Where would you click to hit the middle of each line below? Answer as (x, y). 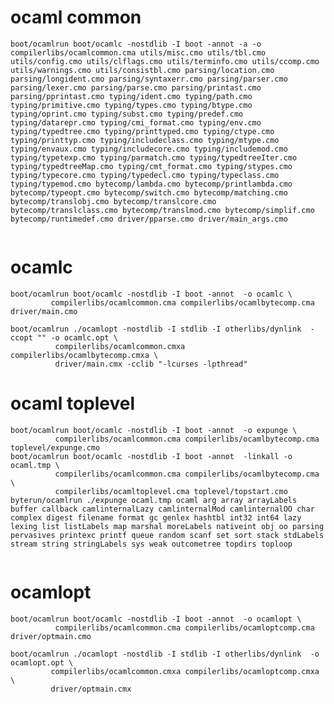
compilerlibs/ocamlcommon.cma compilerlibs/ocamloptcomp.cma (184, 627)
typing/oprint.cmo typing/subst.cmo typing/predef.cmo (127, 114)
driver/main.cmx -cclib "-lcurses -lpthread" (151, 364)
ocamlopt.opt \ (42, 662)
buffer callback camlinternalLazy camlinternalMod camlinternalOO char (162, 509)
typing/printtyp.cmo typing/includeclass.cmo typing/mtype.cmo (145, 140)
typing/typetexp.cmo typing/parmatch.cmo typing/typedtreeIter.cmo (154, 157)
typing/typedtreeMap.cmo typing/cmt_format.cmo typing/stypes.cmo (151, 166)
